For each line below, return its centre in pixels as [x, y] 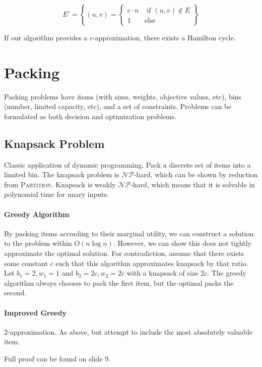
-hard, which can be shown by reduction [196, 174]
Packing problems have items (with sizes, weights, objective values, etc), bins [123, 96]
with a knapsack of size [162, 273]
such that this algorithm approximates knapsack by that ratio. [152, 263]
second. [15, 293]
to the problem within [38, 243]
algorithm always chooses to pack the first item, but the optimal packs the [119, 282]
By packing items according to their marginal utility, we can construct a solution [129, 233]
